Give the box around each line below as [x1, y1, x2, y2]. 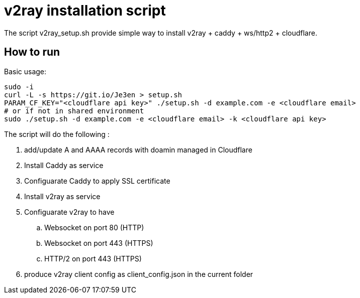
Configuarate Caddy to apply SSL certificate [24, 176, 170, 185]
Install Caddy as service [24, 161, 104, 170]
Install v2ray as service [24, 192, 101, 201]
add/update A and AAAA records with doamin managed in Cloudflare [24, 145, 252, 154]
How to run [4, 46, 60, 59]
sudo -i [4, 82, 34, 91]
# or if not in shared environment [4, 106, 144, 115]
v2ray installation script [4, 2, 166, 19]
